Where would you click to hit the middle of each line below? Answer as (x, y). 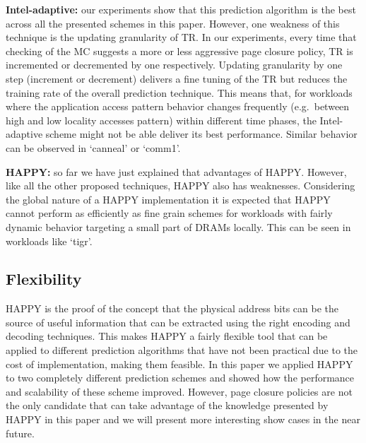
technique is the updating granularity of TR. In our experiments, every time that (181, 37)
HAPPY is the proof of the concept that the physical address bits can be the (172, 308)
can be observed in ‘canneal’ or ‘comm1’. (93, 147)
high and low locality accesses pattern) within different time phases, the (161, 120)
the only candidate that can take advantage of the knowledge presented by (167, 405)
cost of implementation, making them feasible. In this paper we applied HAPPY (179, 364)
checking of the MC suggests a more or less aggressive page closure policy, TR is (179, 51)
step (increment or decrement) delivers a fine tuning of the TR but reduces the (177, 78)
